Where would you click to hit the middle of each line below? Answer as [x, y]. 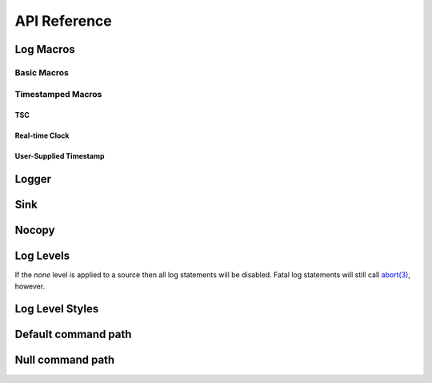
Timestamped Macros [58, 94]
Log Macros [45, 49]
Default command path [73, 335]
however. [30, 286]
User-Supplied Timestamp [60, 156]
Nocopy [35, 230]
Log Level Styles [57, 309]
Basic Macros [42, 72]
